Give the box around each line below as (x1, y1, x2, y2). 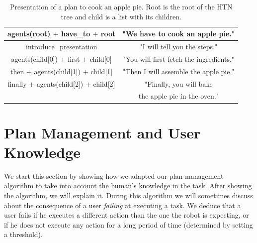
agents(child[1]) (34, 66, 81, 76)
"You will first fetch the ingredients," (123, 53, 235, 64)
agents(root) (7, 28, 51, 39)
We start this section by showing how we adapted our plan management (4, 170, 224, 181)
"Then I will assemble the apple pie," (123, 66, 235, 76)
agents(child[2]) (36, 78, 84, 89)
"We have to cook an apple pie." (122, 28, 235, 39)
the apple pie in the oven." (138, 91, 219, 101)
